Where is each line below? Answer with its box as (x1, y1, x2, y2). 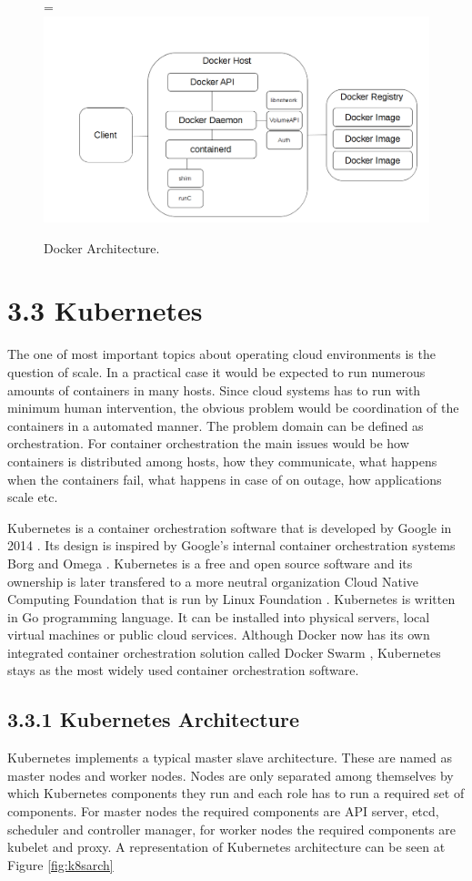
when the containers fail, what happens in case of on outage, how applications (7, 469, 442, 488)
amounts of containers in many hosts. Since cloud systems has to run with (7, 380, 421, 399)
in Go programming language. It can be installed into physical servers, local (7, 607, 430, 626)
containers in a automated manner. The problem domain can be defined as (7, 415, 424, 435)
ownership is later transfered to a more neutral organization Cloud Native (7, 571, 419, 590)
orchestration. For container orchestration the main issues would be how (7, 434, 409, 453)
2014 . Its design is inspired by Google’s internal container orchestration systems (7, 536, 456, 555)
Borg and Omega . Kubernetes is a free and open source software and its (7, 553, 413, 572)
